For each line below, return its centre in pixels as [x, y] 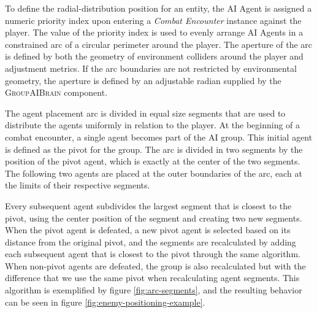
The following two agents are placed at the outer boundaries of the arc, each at [154, 173]
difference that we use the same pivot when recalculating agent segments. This [152, 278]
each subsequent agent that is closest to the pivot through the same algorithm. [153, 254]
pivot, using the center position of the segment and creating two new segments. [154, 218]
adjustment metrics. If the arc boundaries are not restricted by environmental [151, 68]
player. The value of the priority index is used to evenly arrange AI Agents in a [154, 32]
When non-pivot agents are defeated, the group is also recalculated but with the [155, 265]
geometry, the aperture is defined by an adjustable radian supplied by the [143, 80]
